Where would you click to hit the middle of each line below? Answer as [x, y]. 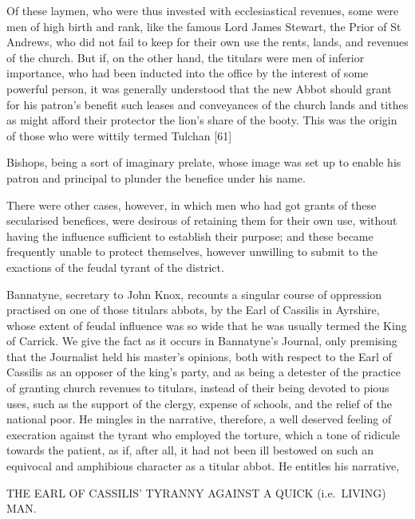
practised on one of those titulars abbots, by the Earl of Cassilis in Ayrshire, [193, 310]
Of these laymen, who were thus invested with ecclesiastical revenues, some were [203, 10]
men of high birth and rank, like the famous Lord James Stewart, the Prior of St [204, 26]
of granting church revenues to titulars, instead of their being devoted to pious [198, 388]
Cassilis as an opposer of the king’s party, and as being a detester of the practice [204, 372]
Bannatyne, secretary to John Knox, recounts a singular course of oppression [194, 294]
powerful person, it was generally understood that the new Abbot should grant [199, 88]
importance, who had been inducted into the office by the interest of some [188, 73]
